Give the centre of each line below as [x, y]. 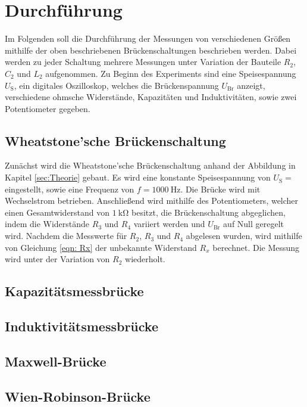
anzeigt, [251, 85]
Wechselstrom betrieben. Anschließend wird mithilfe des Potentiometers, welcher [152, 201]
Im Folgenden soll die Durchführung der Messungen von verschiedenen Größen [148, 38]
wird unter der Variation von [57, 259]
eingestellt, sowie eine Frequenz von [70, 189]
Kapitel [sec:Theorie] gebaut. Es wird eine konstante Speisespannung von [138, 177]
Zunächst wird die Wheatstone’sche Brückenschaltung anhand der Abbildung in [150, 165]
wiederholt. [145, 259]
